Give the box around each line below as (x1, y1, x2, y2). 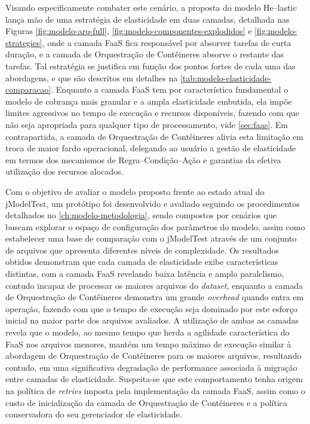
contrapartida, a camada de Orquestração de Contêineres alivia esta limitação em (5, 130, 303, 142)
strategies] (5, 36, 42, 48)
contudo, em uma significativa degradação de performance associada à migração (5, 361, 297, 373)
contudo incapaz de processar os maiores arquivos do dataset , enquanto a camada (5, 279, 303, 291)
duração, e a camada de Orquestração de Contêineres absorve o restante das (5, 48, 284, 60)
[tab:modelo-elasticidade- (180, 71, 272, 84)
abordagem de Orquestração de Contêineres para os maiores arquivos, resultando (5, 349, 302, 362)
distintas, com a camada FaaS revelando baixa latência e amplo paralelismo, (5, 267, 284, 280)
